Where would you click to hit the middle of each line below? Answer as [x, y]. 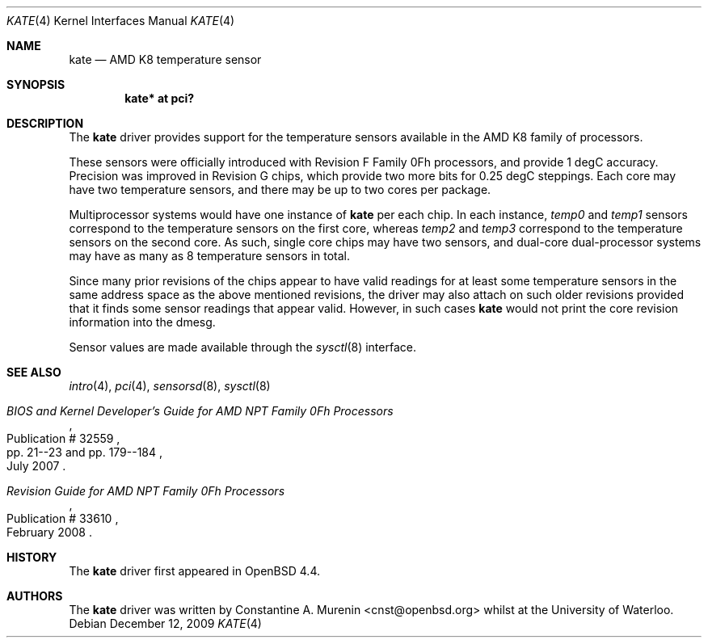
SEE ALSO [34, 372]
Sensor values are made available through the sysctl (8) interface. [242, 347]
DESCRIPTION [45, 123]
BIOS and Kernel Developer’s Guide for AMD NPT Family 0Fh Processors [200, 411]
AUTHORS [35, 596]
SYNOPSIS [36, 84]
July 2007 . [36, 466]
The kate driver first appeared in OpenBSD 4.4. [195, 571]
